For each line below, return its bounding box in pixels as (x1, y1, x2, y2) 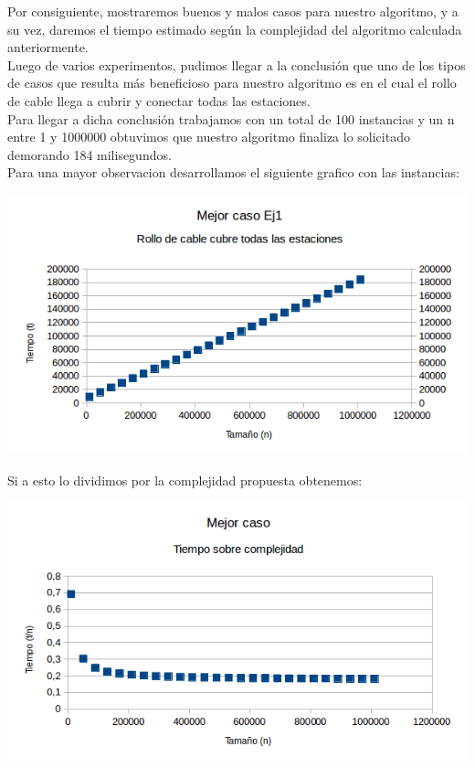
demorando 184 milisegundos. (7, 144, 172, 164)
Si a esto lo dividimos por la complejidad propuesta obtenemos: (7, 470, 363, 489)
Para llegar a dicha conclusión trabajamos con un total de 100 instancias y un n (7, 109, 455, 128)
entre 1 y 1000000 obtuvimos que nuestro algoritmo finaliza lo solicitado (7, 127, 410, 146)
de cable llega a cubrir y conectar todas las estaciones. (7, 91, 311, 110)
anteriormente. (7, 37, 89, 57)
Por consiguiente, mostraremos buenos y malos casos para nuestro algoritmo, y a (7, 2, 459, 20)
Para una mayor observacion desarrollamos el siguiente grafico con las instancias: (7, 163, 459, 182)
